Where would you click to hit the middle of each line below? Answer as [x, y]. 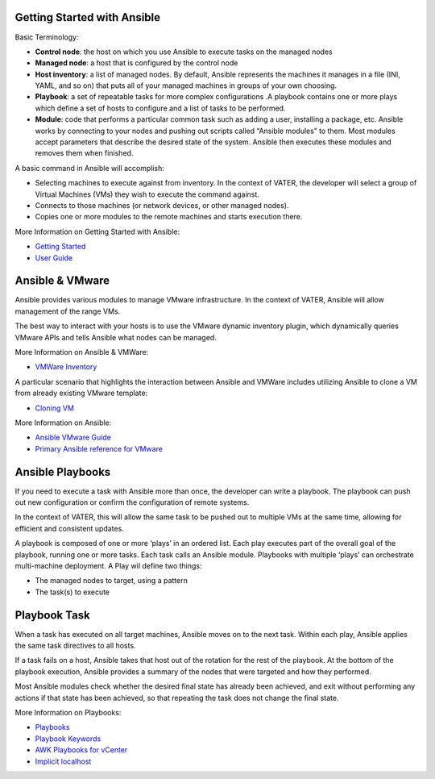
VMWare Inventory [66, 367]
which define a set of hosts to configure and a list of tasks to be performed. [160, 108]
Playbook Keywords [68, 739]
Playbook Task [52, 615]
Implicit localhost [63, 761]
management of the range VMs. [68, 311]
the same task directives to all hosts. [75, 646]
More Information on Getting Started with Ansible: [97, 231]
